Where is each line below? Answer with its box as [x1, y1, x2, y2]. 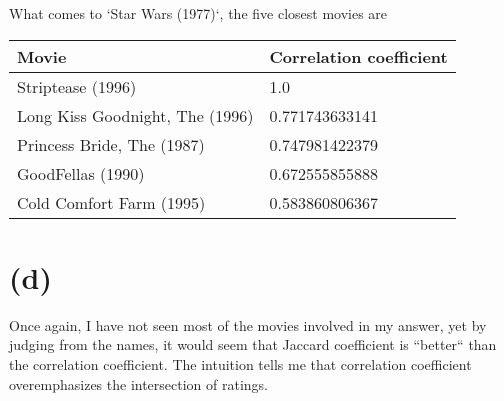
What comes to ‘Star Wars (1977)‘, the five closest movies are [9, 3, 388, 23]
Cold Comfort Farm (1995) [17, 190, 206, 214]
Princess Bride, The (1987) [17, 132, 205, 156]
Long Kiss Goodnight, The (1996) [17, 103, 254, 127]
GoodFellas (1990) [17, 161, 145, 185]
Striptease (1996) [17, 74, 137, 98]
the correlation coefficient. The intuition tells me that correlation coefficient [9, 353, 472, 374]
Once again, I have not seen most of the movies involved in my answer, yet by [9, 314, 487, 335]
